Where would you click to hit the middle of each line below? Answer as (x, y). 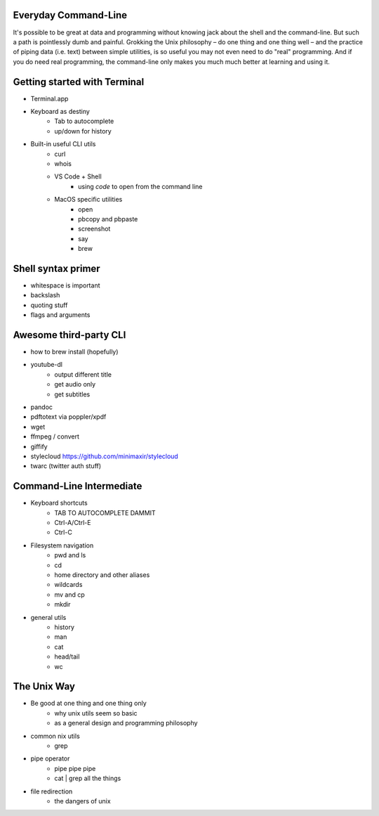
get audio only (75, 384)
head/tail (67, 656)
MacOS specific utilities (88, 200)
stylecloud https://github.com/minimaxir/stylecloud (104, 456)
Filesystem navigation (62, 545)
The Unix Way (44, 686)
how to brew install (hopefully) (74, 352)
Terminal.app (49, 98)
